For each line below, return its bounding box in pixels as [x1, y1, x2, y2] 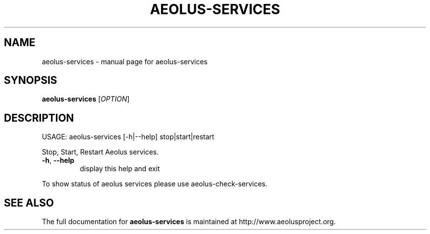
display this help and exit [80, 164, 160, 173]
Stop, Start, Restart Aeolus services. [42, 148, 159, 156]
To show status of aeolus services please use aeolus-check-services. [42, 180, 268, 188]
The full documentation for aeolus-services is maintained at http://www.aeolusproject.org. [42, 217, 336, 226]
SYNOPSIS [4, 74, 57, 87]
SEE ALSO [4, 196, 54, 209]
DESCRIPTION [4, 111, 74, 124]
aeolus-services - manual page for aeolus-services [42, 57, 208, 66]
